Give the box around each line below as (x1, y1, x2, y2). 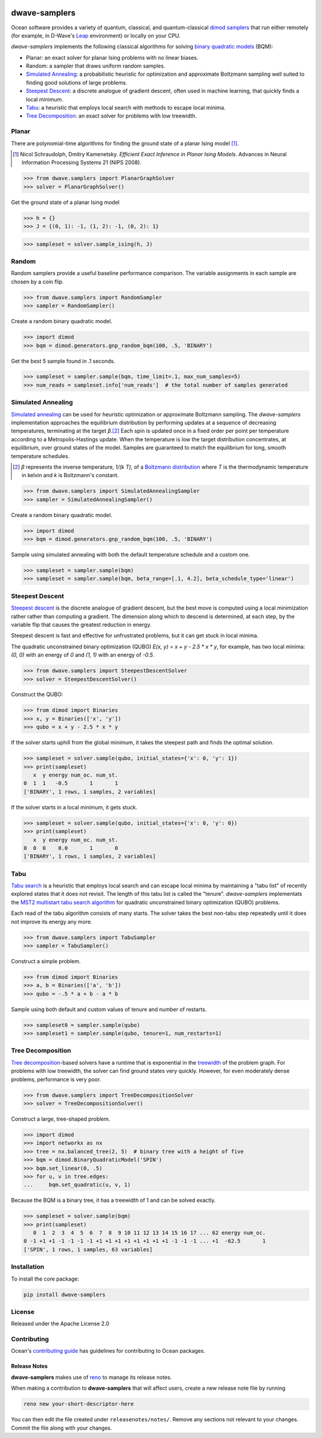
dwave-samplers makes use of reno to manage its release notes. (11, 1374, 172, 1381)
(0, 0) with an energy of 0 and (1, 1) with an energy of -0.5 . (11, 651, 154, 658)
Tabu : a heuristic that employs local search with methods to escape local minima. (26, 104, 226, 112)
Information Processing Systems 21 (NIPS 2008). (21, 159, 142, 166)
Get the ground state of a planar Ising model (11, 199, 120, 206)
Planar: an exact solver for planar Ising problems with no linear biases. (26, 54, 199, 61)
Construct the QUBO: (11, 691, 63, 698)
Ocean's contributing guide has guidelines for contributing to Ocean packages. (11, 1347, 206, 1354)
